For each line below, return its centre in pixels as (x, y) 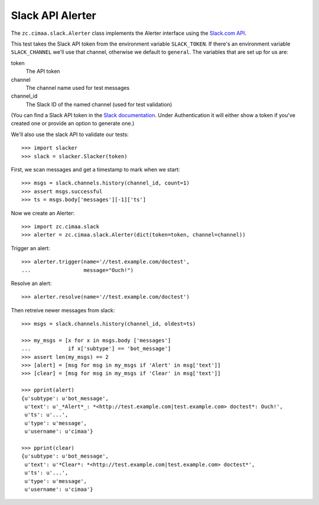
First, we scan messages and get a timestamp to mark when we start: (95, 170)
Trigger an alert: (30, 248)
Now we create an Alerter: (43, 213)
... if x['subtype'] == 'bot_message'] (96, 349)
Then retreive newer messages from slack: (63, 310)
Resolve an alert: (31, 283)
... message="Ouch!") (78, 270)
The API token (43, 72)
